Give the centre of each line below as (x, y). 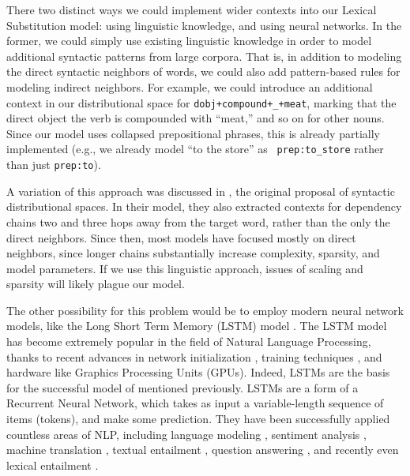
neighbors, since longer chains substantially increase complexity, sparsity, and (193, 253)
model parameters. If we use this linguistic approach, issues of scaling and (185, 268)
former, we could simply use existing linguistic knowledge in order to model (189, 41)
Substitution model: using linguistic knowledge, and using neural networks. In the (204, 25)
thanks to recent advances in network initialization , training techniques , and (194, 356)
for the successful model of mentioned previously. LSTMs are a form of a (182, 387)
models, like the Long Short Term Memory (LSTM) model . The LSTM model (197, 326)
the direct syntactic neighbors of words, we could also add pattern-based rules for (203, 71)
